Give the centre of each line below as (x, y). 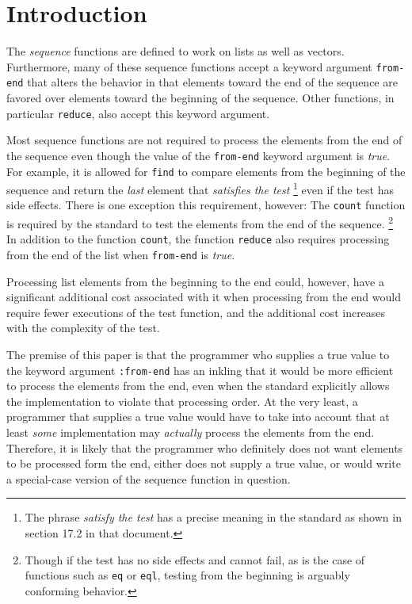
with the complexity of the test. (83, 328)
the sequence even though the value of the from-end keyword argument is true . (198, 155)
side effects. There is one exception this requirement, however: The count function (206, 205)
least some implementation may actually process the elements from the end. (191, 432)
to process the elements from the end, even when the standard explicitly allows (198, 386)
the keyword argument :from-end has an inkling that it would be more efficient (200, 370)
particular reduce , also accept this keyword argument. (138, 113)
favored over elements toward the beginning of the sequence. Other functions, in (200, 98)
